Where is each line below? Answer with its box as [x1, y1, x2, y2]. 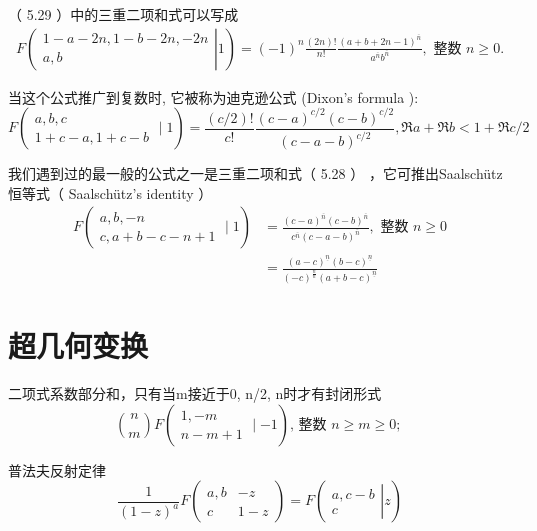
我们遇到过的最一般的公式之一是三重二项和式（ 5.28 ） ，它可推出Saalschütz [8, 163, 503, 184]
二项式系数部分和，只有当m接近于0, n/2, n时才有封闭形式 [8, 383, 382, 404]
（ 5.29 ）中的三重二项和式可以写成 [8, 4, 239, 24]
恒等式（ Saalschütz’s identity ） [8, 182, 213, 203]
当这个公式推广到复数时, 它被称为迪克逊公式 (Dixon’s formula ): [8, 86, 419, 107]
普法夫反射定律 [8, 459, 106, 480]
